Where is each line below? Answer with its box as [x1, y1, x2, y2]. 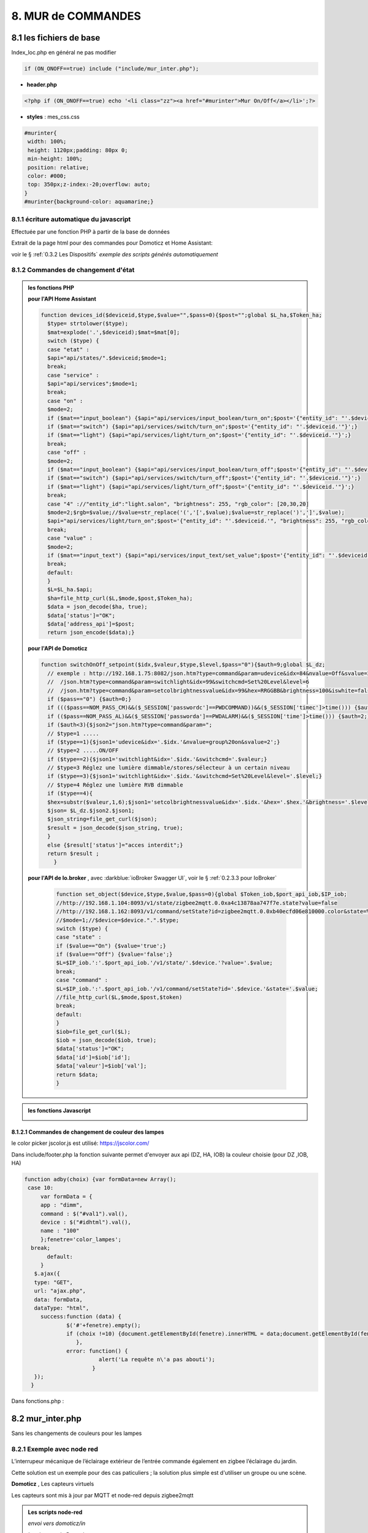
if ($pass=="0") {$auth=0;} [47, 695, 132, 702]
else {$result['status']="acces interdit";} [47, 841, 183, 849]
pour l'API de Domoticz [28, 644, 88, 652]
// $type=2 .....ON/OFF [47, 747, 119, 754]
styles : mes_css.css [26, 113, 80, 120]
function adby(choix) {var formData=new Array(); [24, 1176, 177, 1183]
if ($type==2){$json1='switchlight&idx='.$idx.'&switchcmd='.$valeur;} [47, 755, 267, 763]
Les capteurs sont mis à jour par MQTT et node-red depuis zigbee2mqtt [11, 1491, 194, 1499]
